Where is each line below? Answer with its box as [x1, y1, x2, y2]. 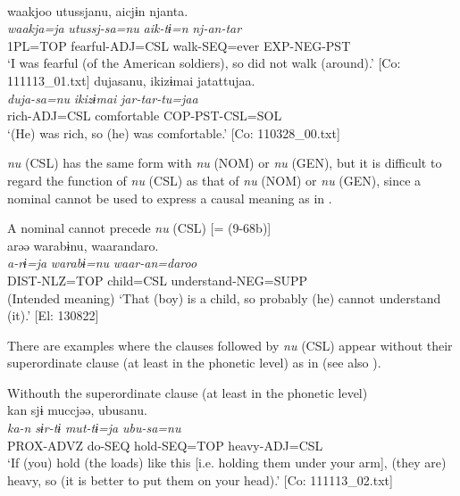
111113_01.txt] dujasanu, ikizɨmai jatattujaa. [7, 70, 255, 89]
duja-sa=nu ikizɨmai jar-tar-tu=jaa [7, 88, 198, 107]
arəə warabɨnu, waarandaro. [7, 236, 159, 254]
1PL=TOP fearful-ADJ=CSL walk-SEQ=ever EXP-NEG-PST [7, 36, 351, 54]
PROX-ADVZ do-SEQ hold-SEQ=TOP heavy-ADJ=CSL [7, 435, 323, 454]
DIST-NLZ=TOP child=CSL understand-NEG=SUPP [7, 270, 308, 289]
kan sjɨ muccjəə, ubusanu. [7, 401, 147, 419]
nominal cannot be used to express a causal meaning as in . [7, 188, 332, 207]
